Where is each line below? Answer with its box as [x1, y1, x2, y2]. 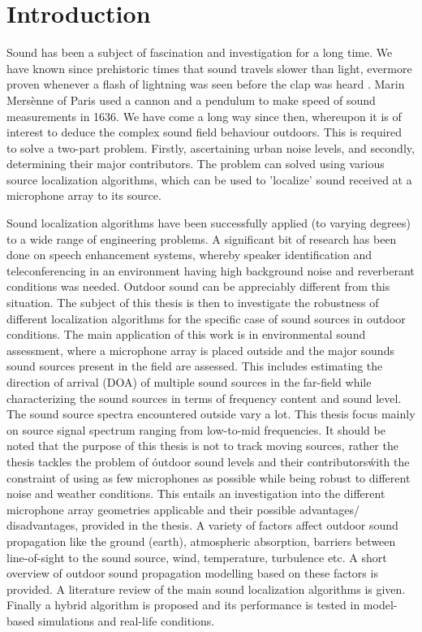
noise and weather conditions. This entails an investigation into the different [6, 485, 385, 502]
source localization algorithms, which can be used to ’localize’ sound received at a [6, 171, 412, 188]
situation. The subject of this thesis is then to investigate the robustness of [6, 294, 379, 311]
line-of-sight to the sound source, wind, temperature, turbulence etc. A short [6, 548, 387, 565]
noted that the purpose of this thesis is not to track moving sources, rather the [6, 437, 398, 454]
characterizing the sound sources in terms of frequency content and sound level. [6, 389, 402, 406]
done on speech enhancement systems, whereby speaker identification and [6, 246, 372, 263]
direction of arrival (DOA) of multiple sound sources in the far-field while [6, 374, 372, 390]
